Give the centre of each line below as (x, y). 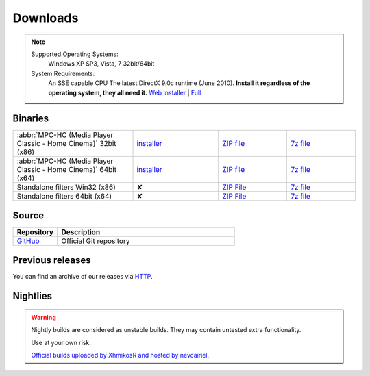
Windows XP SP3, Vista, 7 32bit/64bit (101, 64)
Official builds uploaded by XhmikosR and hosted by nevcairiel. (120, 355)
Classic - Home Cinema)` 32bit (66, 144)
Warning (44, 317)
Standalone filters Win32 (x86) (66, 187)
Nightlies (33, 296)
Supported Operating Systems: (75, 54)
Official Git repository (96, 241)
